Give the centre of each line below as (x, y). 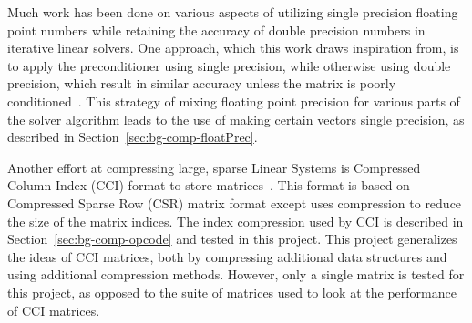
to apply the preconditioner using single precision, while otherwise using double (229, 65)
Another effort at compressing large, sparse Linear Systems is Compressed (214, 167)
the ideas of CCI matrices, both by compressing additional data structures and (227, 256)
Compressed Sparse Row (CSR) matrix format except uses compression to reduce (235, 202)
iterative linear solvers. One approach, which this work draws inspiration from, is (233, 48)
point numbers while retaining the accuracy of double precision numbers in (216, 30)
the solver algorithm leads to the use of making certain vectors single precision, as (236, 119)
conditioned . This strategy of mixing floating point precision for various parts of (234, 101)
